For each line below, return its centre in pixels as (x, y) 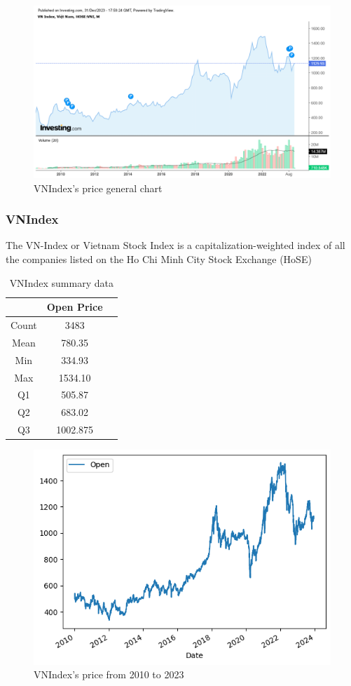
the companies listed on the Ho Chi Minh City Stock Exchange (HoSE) (159, 258)
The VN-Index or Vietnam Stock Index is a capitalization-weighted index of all (175, 245)
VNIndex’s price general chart (98, 188)
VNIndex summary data (61, 282)
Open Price (75, 307)
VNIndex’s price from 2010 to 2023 (109, 674)
